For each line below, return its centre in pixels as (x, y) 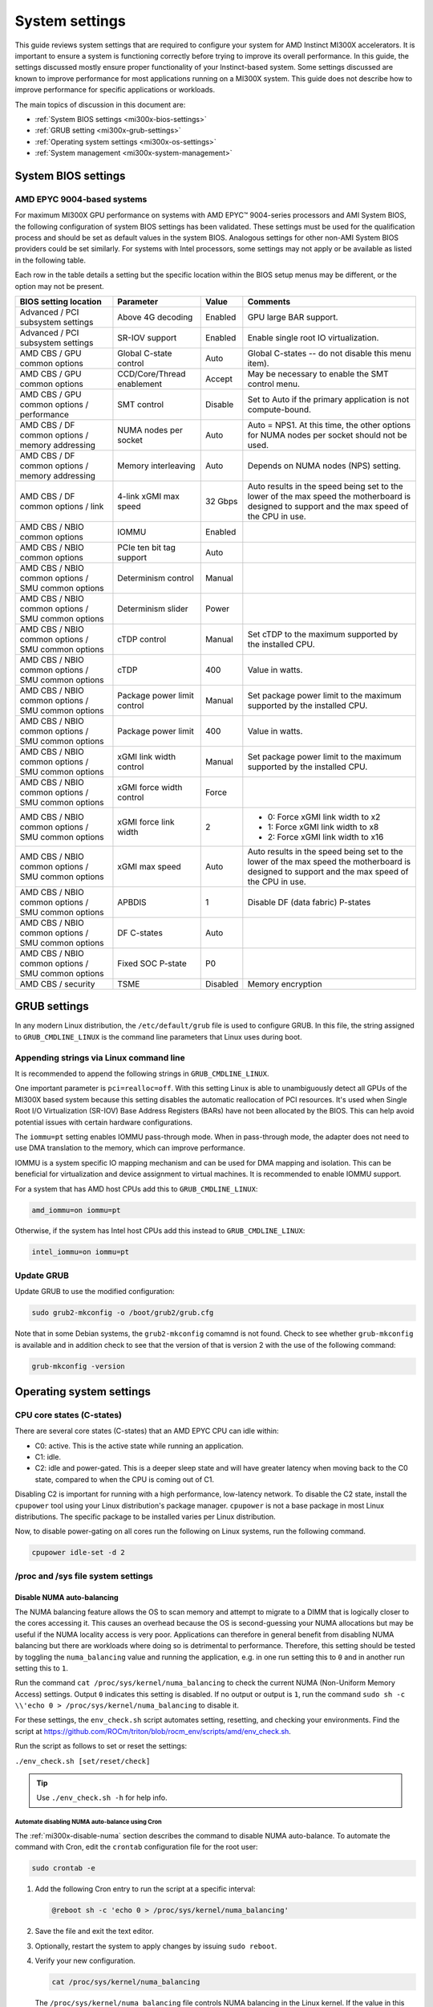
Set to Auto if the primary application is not (328, 399)
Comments (269, 301)
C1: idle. (48, 1457)
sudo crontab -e (64, 1868)
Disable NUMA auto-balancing (67, 1597)
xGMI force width (150, 787)
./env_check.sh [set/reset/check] (83, 1761)
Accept (219, 379)
